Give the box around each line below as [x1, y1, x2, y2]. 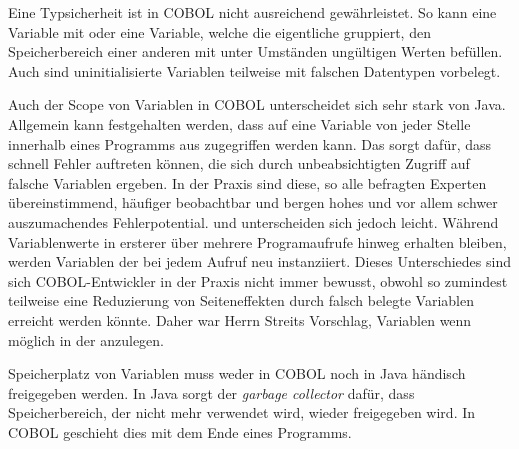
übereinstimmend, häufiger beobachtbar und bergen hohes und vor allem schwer [8, 192, 498, 213]
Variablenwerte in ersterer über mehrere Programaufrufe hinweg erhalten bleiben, [8, 231, 507, 252]
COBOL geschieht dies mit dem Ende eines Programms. [8, 421, 352, 442]
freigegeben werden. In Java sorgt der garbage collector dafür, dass [8, 382, 415, 403]
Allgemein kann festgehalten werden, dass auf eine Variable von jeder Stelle [8, 113, 471, 134]
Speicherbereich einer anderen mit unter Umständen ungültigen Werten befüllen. [8, 41, 503, 62]
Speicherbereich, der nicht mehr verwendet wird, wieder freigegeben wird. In [8, 402, 476, 423]
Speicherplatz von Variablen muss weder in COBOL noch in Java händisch [8, 363, 466, 384]
